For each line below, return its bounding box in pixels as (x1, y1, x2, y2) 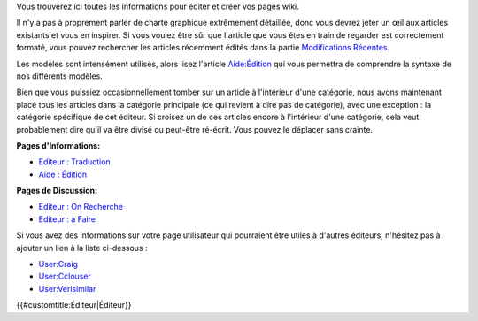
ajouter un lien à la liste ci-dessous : (16, 242, 148, 253)
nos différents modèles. (16, 71, 104, 81)
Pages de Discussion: (16, 186, 97, 196)
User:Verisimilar (38, 283, 96, 294)
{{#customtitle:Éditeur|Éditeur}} (16, 300, 132, 310)
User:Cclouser (38, 271, 92, 282)
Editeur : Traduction (38, 157, 111, 167)
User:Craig (38, 259, 79, 270)
